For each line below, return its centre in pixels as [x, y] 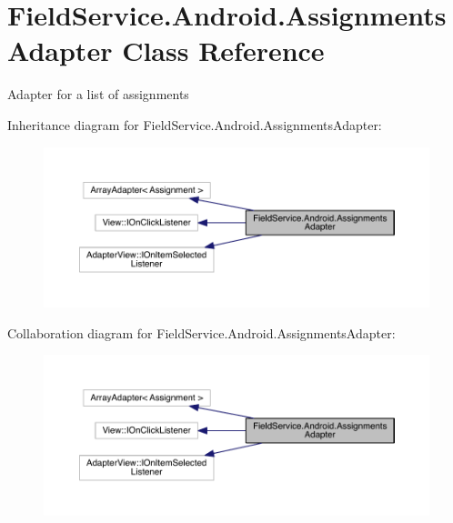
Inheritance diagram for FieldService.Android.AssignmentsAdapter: [195, 124]
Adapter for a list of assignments [98, 94]
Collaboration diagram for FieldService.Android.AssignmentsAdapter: [201, 332]
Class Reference [223, 50]
